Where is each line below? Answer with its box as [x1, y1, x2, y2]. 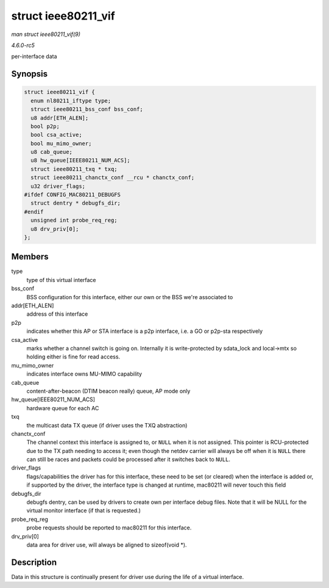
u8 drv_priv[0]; [30, 225, 79, 232]
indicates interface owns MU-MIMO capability [26, 370, 143, 378]
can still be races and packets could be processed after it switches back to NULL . [26, 456, 231, 463]
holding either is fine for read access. [26, 353, 121, 360]
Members [11, 252, 49, 262]
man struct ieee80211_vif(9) [11, 31, 80, 38]
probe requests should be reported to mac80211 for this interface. [26, 524, 192, 531]
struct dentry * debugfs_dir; [30, 200, 121, 207]
